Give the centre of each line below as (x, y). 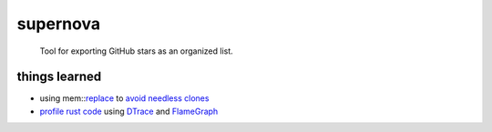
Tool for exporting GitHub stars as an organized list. (137, 51)
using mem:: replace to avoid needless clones (124, 98)
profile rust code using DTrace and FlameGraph (129, 111)
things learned (59, 77)
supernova (58, 24)
